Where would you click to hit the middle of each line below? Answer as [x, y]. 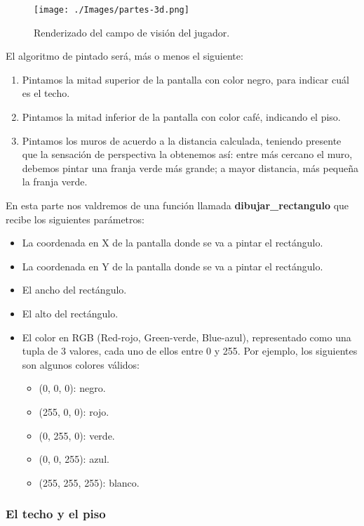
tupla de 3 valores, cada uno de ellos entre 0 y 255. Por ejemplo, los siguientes [190, 351]
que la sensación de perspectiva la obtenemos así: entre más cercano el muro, [187, 154]
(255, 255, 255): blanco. [89, 482]
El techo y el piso [56, 514]
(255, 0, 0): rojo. [74, 411]
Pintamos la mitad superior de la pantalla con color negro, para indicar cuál [186, 79]
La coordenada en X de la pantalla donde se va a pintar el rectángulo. [173, 243]
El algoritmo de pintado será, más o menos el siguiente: [124, 56]
